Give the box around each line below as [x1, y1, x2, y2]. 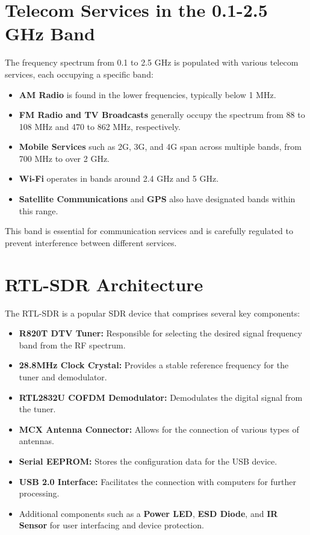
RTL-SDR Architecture [5, 271, 203, 296]
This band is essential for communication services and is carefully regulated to [5, 224, 294, 237]
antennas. [19, 434, 54, 447]
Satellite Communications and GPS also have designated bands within [19, 193, 296, 205]
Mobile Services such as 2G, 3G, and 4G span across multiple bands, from [19, 140, 302, 153]
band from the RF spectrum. [19, 338, 126, 351]
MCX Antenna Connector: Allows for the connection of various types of [19, 422, 299, 435]
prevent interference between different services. [5, 236, 177, 249]
